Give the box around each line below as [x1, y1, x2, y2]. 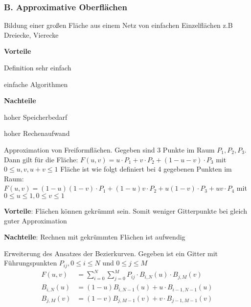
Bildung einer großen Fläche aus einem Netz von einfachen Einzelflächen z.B [4, 20, 233, 30]
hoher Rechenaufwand [4, 128, 70, 138]
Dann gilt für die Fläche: [4, 154, 78, 164]
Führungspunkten [4, 258, 57, 268]
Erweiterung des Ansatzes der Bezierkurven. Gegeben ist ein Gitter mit [4, 248, 218, 258]
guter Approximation [4, 215, 67, 225]
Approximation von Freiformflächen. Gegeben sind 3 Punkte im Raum [4, 144, 215, 154]
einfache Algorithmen [4, 79, 68, 89]
